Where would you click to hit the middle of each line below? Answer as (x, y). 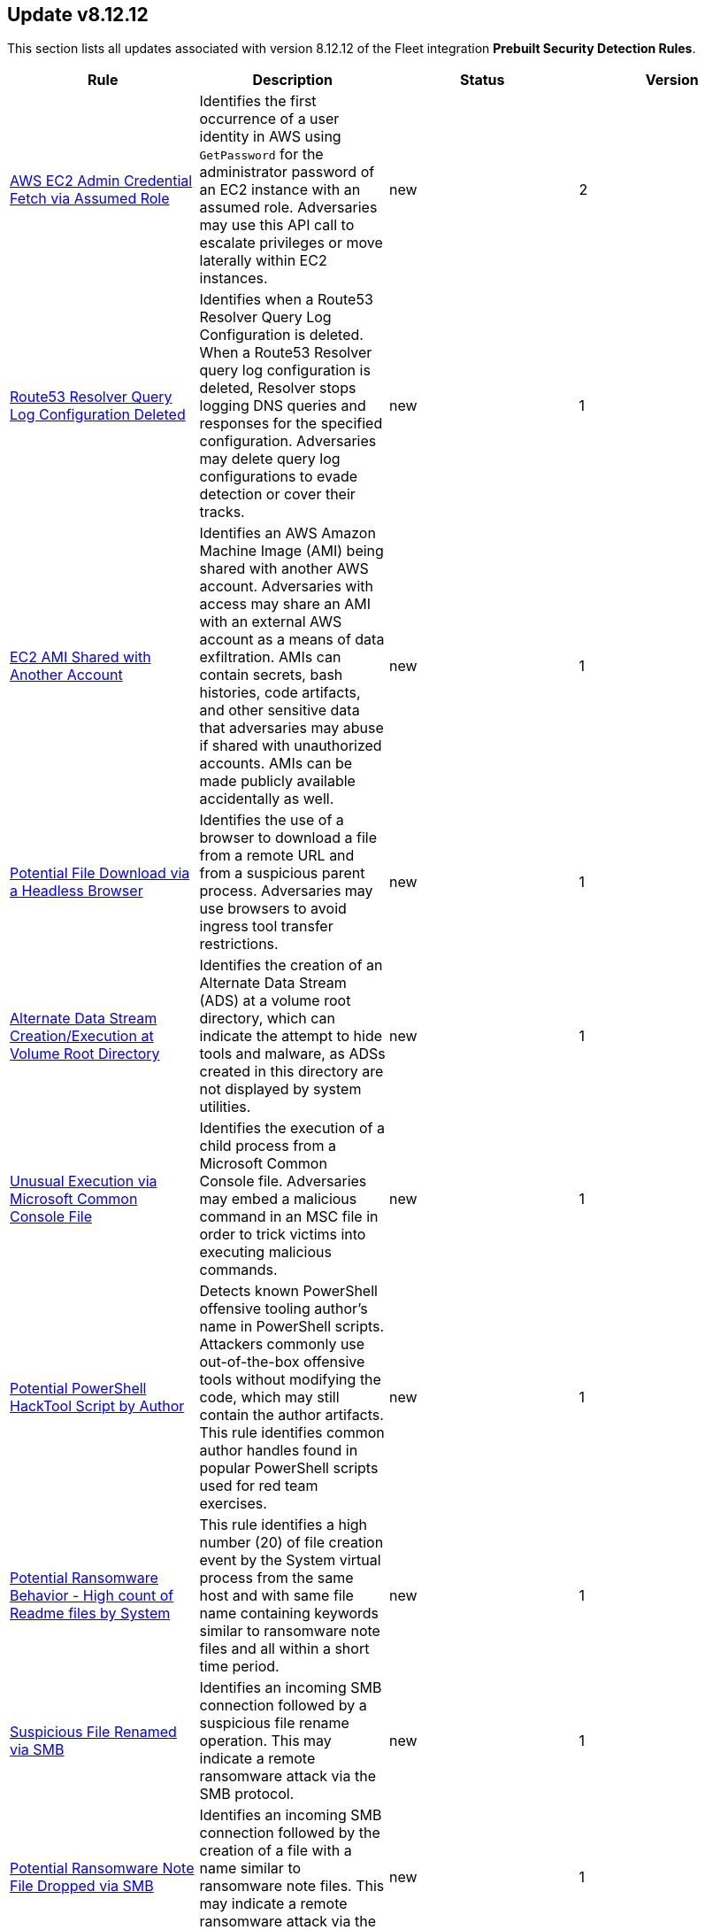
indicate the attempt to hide (291, 1036)
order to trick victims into (283, 1235)
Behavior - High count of (92, 1596)
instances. (234, 278)
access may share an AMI (285, 604)
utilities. (225, 1107)
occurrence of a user (269, 119)
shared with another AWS (284, 569)
